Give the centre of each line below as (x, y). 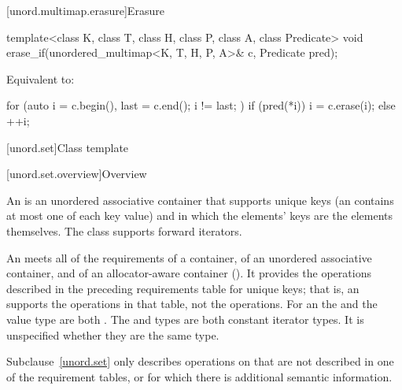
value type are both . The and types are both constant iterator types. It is (185, 319)
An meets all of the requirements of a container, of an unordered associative (189, 257)
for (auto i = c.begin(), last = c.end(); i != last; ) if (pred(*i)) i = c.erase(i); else (201, 105)
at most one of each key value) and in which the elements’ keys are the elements (200, 215)
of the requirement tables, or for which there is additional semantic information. (199, 376)
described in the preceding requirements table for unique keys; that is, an (183, 288)
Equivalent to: (41, 78)
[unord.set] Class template (68, 147)
